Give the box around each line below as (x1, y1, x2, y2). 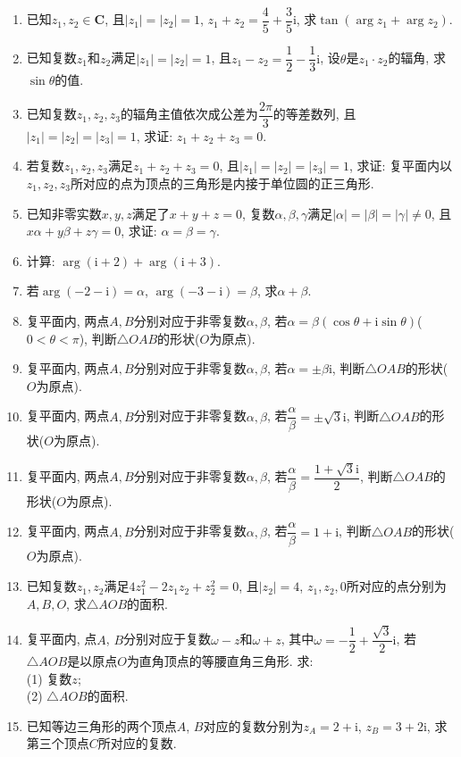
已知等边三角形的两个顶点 (26, 716, 177, 735)
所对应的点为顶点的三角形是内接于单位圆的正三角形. (70, 173, 374, 192)
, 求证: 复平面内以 (348, 156, 452, 175)
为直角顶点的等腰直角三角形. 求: (126, 652, 314, 670)
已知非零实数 (26, 204, 102, 222)
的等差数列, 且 (272, 104, 356, 123)
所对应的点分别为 (346, 577, 447, 595)
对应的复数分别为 (203, 716, 304, 735)
